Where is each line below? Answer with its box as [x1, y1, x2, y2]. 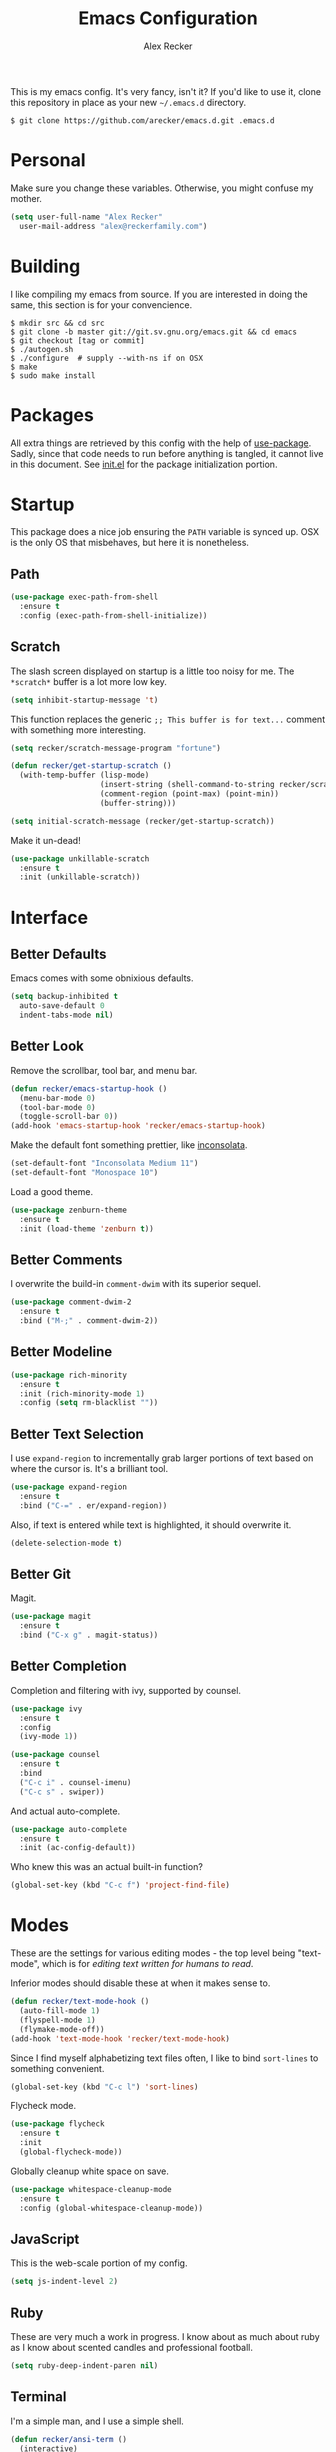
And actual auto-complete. [10, 1805, 121, 1817]
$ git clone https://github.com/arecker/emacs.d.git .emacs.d [10, 115, 275, 126]
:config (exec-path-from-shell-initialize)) [19, 611, 208, 621]
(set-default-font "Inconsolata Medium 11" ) [10, 1158, 199, 1169]
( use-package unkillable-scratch [10, 853, 150, 864]
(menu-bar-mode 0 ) [19, 1093, 97, 1103]
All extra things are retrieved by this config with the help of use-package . [10, 437, 312, 449]
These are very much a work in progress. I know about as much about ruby [10, 2331, 320, 2342]
